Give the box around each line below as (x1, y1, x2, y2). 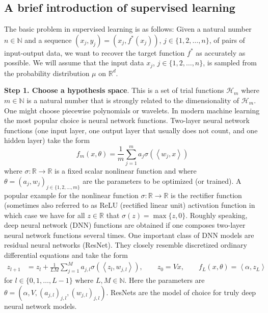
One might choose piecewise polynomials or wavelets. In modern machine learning (4, 105, 260, 115)
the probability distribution (4, 67, 90, 78)
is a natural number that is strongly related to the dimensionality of (26, 95, 239, 106)
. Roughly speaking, (185, 209, 248, 220)
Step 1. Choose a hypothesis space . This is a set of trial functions (4, 85, 224, 95)
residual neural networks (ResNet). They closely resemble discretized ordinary (4, 239, 247, 250)
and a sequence (24, 34, 72, 45)
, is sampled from (203, 57, 257, 68)
